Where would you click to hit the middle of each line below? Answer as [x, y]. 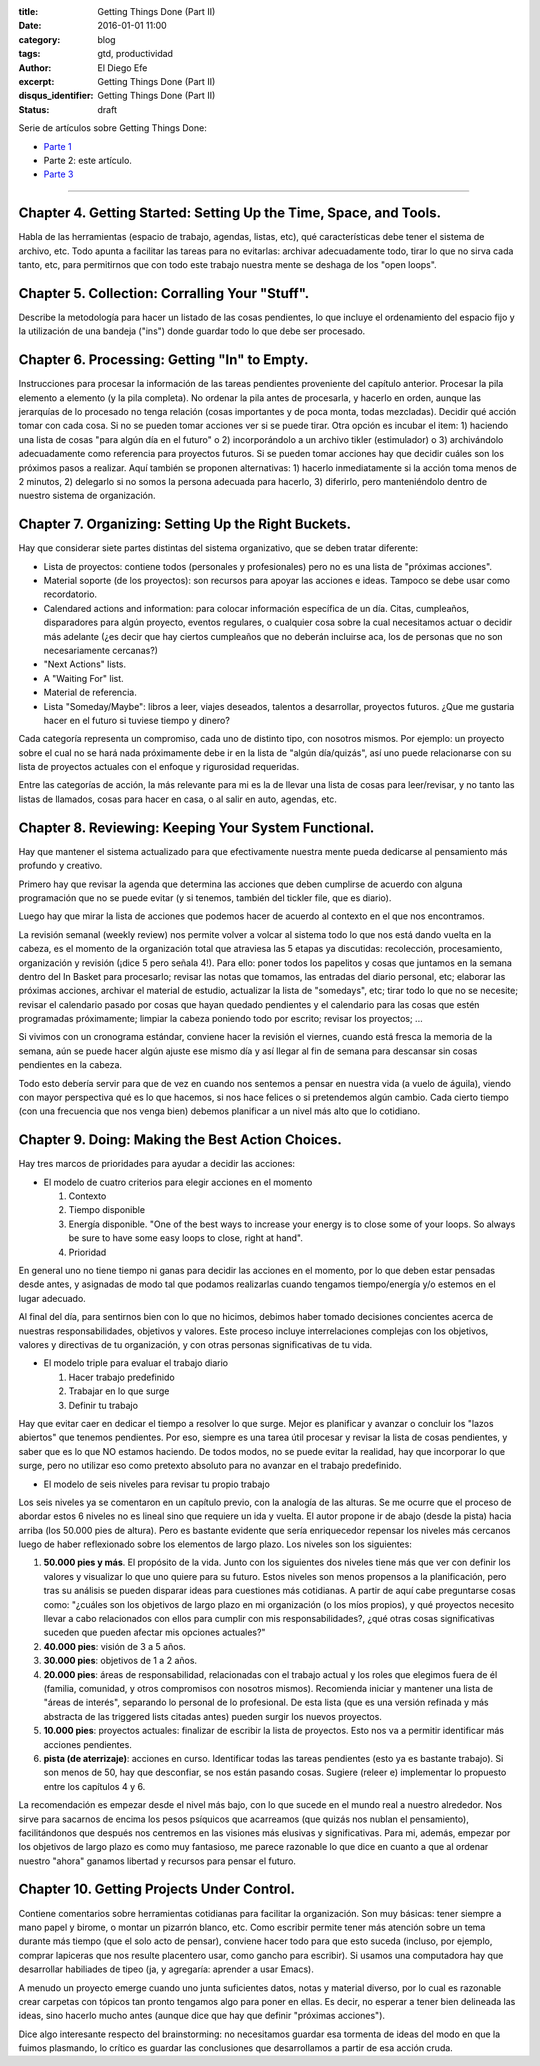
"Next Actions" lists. [85, 664]
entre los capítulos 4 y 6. [94, 1786]
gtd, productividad [135, 54]
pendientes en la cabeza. [70, 1065]
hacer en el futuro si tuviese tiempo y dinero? [136, 720]
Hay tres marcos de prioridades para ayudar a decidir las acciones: [156, 1164]
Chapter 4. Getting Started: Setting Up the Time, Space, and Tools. [230, 213]
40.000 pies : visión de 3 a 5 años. [115, 1646]
